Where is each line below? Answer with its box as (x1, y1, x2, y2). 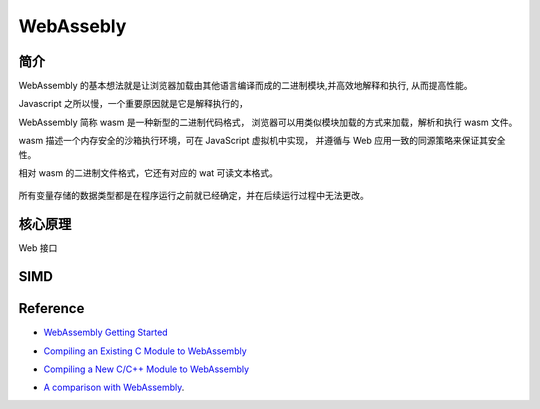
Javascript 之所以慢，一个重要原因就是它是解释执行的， (18, 98, 249, 110)
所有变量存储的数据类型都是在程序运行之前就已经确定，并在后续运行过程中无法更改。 (18, 190, 369, 202)
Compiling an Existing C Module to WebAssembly (43, 345, 247, 357)
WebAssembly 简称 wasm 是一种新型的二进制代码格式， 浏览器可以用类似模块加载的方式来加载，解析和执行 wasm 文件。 (18, 116, 518, 128)
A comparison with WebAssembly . (43, 381, 185, 394)
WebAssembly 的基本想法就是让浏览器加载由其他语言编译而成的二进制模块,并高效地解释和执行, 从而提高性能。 (18, 80, 474, 92)
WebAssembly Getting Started (43, 326, 169, 339)
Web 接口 (18, 242, 58, 254)
